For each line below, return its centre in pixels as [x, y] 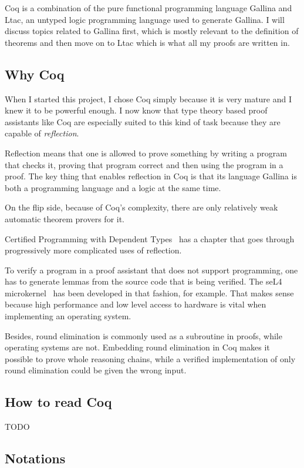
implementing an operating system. [68, 316]
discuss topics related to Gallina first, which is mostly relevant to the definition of [152, 31]
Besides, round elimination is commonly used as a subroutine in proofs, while [143, 335]
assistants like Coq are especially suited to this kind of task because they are [143, 121]
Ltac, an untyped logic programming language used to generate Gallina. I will [145, 19]
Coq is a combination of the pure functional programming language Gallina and [148, 8]
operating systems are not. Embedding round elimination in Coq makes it [137, 347]
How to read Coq [58, 402]
